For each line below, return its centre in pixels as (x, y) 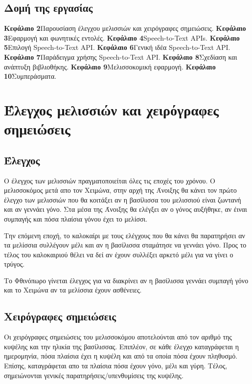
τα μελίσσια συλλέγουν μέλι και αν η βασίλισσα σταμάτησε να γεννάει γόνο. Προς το (125, 245)
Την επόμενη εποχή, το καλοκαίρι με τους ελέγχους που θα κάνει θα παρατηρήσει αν (125, 235)
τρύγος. (14, 264)
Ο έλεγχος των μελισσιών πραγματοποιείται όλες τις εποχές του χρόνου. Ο (110, 180)
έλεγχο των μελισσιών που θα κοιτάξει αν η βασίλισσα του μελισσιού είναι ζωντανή (123, 199)
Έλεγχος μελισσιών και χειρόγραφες (112, 109)
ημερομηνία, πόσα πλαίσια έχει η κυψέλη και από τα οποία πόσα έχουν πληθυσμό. (121, 356)
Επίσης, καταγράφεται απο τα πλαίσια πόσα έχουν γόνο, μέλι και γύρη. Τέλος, (116, 366)
